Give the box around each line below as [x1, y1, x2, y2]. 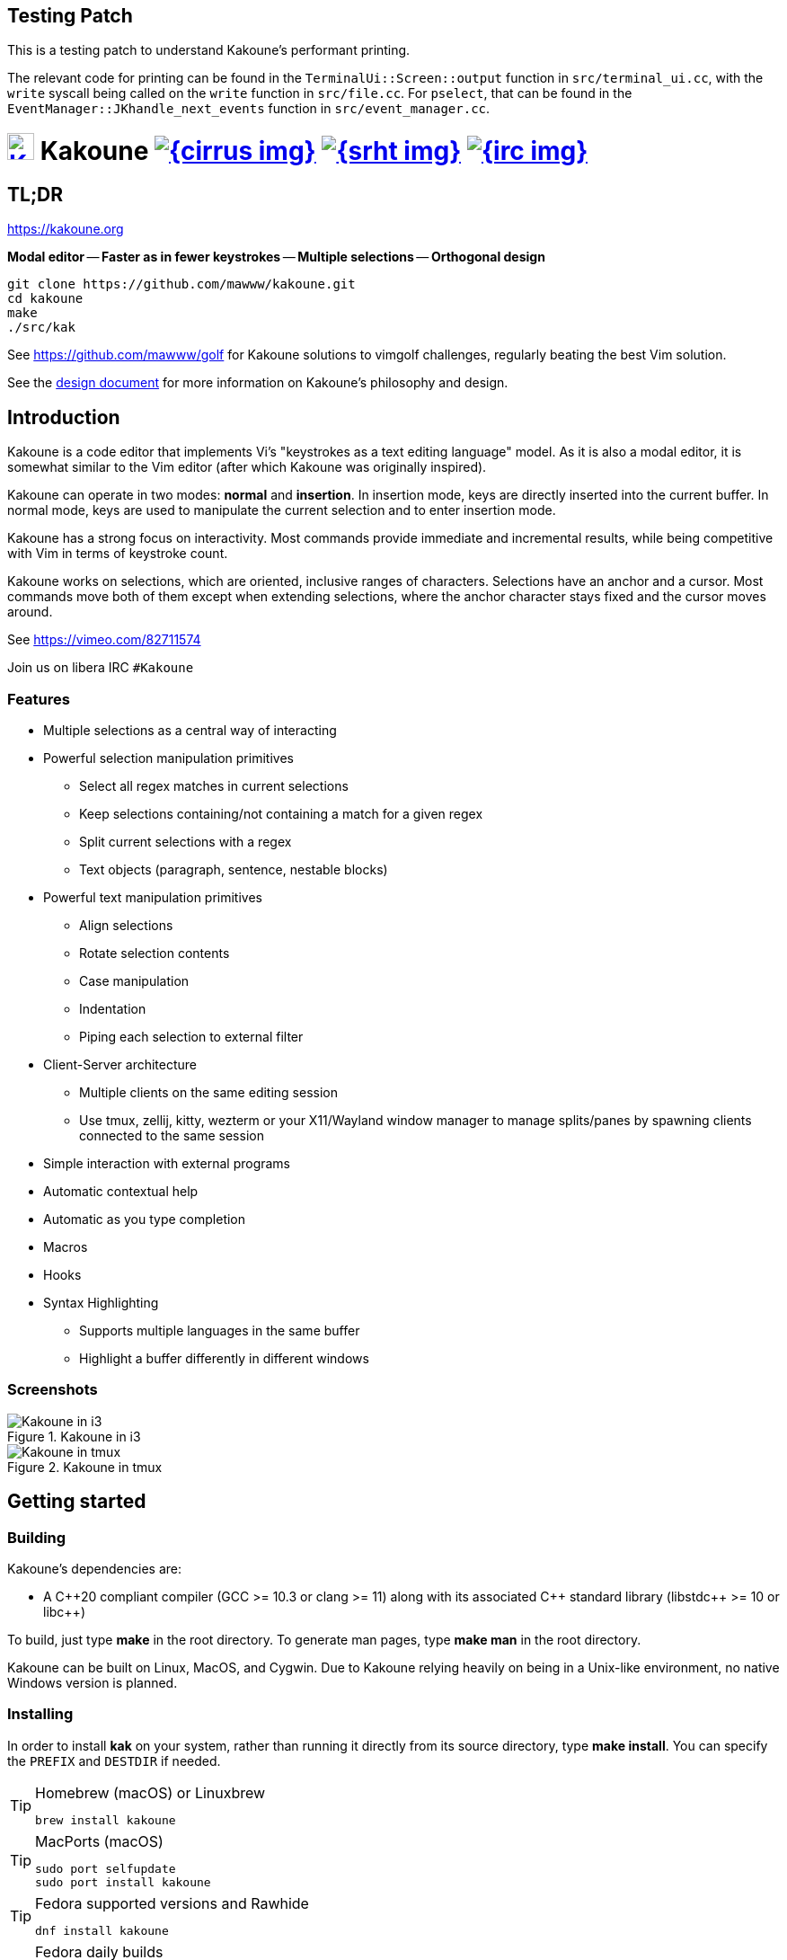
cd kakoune [7, 291, 84, 306]
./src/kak [7, 320, 75, 335]
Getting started [7, 1490, 146, 1513]
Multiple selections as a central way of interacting [43, 722, 337, 738]
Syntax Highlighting [43, 1294, 159, 1310]
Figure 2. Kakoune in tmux [7, 1459, 163, 1475]
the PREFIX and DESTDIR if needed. [7, 1752, 221, 1769]
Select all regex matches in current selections [79, 777, 349, 794]
